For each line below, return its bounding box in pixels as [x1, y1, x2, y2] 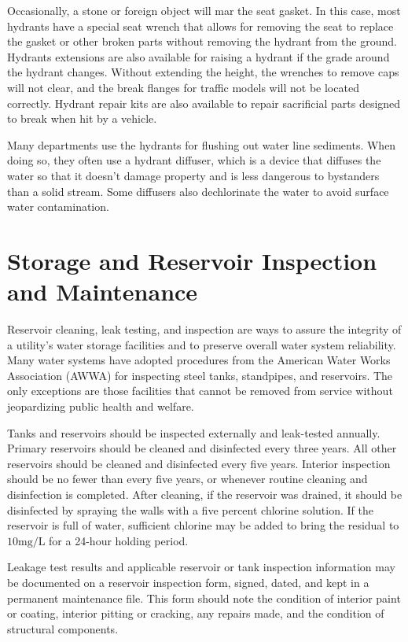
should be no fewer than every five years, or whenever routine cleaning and [7, 470, 368, 487]
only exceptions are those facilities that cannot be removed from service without [7, 382, 393, 399]
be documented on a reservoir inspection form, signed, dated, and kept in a [7, 574, 369, 590]
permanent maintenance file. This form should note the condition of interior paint [7, 589, 401, 606]
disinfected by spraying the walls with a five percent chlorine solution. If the [7, 501, 373, 518]
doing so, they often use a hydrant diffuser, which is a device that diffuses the [7, 152, 381, 168]
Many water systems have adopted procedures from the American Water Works [7, 352, 391, 368]
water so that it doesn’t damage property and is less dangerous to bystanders [7, 167, 380, 183]
